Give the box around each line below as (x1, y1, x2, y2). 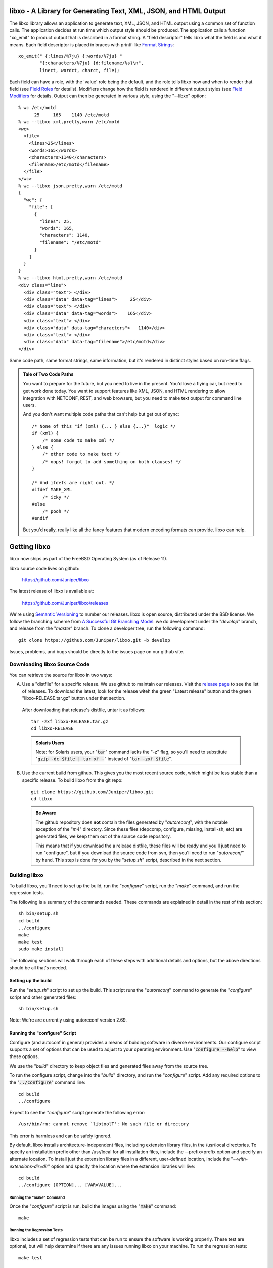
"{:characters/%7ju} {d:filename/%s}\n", (39, 60, 144, 66)
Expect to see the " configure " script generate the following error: (9, 1109, 145, 1115)
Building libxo (9, 872, 44, 879)
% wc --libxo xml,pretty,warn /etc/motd (18, 119, 120, 125)
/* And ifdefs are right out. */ (32, 480, 115, 485)
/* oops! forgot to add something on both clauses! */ (42, 459, 181, 464)
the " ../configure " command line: (9, 1079, 85, 1085)
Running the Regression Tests (9, 1228, 63, 1233)
